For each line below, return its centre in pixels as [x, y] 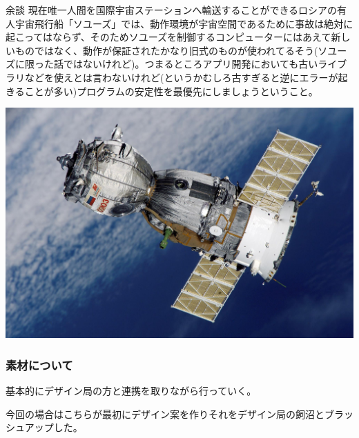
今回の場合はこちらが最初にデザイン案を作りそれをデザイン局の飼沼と [165, 414]
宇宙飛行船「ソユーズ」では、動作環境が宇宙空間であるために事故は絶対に [184, 23]
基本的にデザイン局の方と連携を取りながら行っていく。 [131, 390]
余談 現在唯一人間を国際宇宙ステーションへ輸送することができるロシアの [172, 10]
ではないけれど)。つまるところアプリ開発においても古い [191, 64]
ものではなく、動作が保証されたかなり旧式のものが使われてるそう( [166, 50]
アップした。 [54, 427]
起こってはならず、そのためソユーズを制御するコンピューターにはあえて [168, 37]
